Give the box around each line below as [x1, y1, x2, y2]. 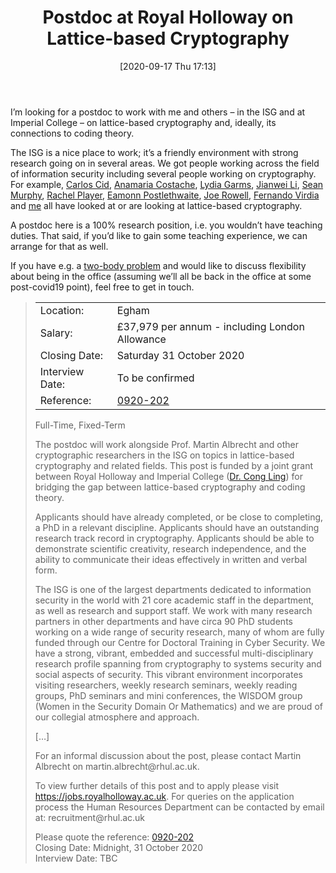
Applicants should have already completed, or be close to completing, [34, 511, 324, 523]
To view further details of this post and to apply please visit [34, 779, 280, 791]
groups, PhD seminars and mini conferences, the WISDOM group [34, 689, 303, 701]
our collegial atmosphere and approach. [34, 711, 200, 723]
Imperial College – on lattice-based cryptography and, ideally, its [10, 116, 277, 128]
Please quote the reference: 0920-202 [34, 831, 195, 843]
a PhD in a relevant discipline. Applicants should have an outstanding [34, 521, 320, 533]
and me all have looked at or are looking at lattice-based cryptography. [10, 199, 303, 211]
